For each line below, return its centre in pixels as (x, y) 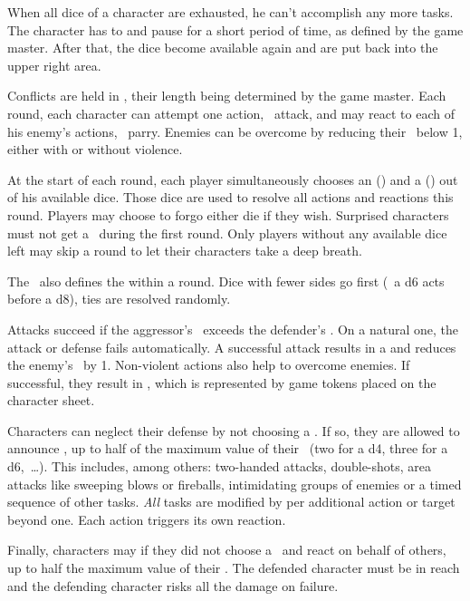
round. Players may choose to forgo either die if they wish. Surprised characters (228, 214)
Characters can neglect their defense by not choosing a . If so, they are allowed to (234, 430)
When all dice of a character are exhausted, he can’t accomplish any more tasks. (230, 12)
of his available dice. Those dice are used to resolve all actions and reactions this (230, 197)
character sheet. (51, 400)
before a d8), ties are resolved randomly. (119, 299)
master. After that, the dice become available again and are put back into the (223, 48)
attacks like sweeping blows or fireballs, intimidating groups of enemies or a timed (235, 484)
